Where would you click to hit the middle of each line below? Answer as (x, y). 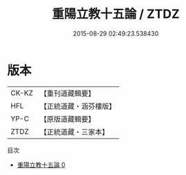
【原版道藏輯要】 (67, 119)
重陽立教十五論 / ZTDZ (116, 14)
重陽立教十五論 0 (41, 165)
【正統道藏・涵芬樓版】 (77, 106)
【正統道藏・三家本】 (74, 132)
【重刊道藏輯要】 (67, 93)
